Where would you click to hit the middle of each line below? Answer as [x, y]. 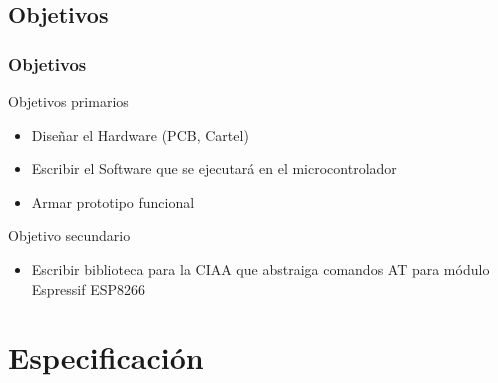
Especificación [106, 357]
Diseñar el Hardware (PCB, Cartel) [140, 134]
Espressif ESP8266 [88, 288]
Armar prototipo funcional [113, 201]
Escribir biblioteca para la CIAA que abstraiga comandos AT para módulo [260, 268]
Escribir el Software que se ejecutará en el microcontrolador [214, 168]
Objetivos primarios [68, 101]
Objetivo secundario [69, 235]
